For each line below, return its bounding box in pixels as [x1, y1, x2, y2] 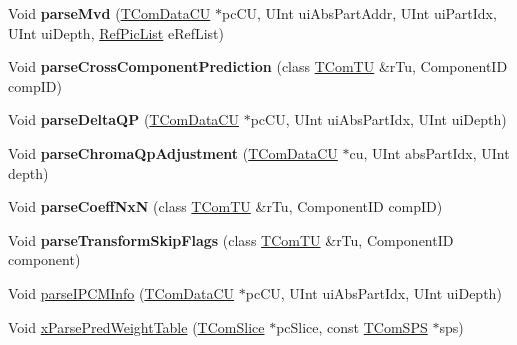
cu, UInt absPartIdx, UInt [349, 142, 510, 163]
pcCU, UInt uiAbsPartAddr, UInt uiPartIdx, [221, 3, 497, 23]
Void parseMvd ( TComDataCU [8, 3, 211, 23]
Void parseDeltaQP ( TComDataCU [8, 109, 239, 130]
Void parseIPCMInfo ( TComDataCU [8, 282, 235, 303]
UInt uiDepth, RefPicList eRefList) [8, 22, 225, 43]
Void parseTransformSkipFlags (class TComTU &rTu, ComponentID [8, 229, 454, 250]
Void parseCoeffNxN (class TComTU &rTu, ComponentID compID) [8, 196, 443, 217]
